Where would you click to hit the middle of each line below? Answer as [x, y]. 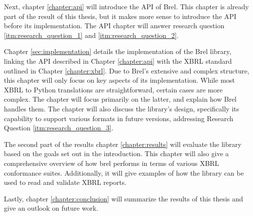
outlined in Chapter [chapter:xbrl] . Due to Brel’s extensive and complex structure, [127, 70]
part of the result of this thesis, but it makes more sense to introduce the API [120, 16]
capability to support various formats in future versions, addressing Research [119, 118]
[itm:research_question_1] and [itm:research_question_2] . [91, 35]
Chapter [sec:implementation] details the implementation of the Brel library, [118, 51]
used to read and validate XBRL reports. [65, 182]
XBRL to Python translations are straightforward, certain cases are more [113, 89]
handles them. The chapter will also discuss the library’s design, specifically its [122, 108]
